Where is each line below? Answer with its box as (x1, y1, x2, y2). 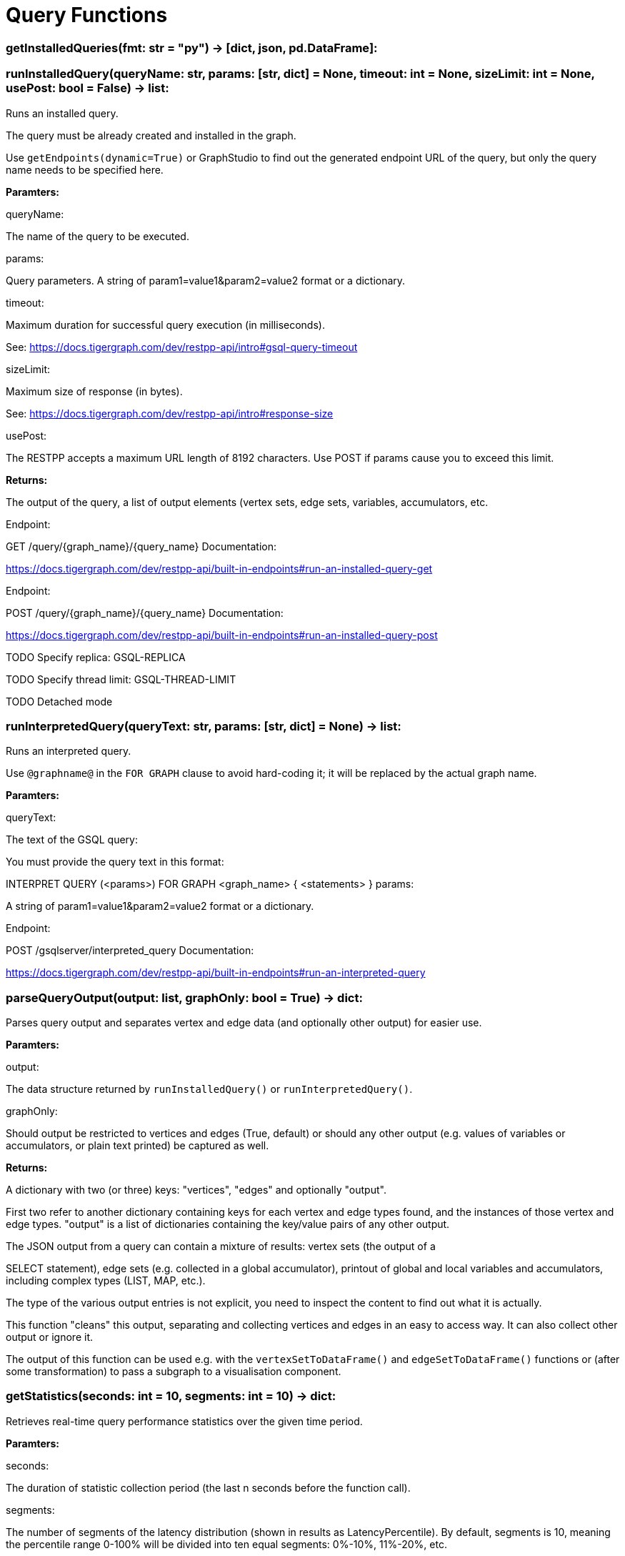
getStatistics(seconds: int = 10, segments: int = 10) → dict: (6, 1389, 336, 1404)
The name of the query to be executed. (6, 229, 189, 242)
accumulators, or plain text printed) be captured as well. (6, 1139, 269, 1151)
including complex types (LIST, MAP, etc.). (6, 1274, 206, 1287)
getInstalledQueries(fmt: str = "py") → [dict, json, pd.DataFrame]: (6, 40, 378, 55)
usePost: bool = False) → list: (6, 81, 169, 96)
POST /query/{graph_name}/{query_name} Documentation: (6, 606, 284, 619)
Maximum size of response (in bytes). (6, 385, 183, 397)
